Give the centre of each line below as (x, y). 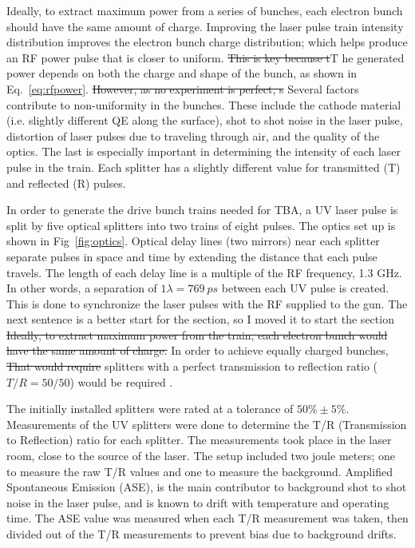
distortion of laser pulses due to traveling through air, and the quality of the (193, 135)
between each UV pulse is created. (305, 288)
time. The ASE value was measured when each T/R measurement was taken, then (207, 518)
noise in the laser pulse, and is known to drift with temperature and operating (198, 502)
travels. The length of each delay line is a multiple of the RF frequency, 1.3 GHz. (204, 272)
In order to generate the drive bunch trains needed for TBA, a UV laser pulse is (202, 210)
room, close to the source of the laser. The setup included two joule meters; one (201, 456)
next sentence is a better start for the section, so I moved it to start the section (200, 319)
